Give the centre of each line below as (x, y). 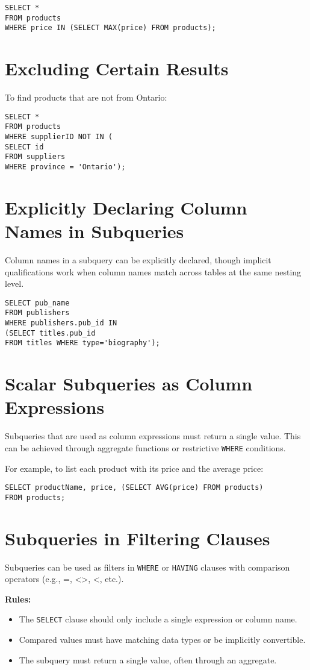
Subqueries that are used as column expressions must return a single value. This (153, 436)
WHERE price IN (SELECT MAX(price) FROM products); (110, 28)
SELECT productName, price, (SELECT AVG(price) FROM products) (134, 488)
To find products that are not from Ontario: (86, 97)
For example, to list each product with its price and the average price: (134, 468)
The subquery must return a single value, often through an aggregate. (148, 659)
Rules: (18, 599)
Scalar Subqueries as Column (129, 384)
